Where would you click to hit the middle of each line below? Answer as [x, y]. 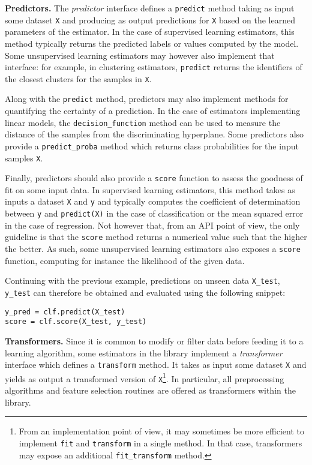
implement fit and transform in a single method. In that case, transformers [160, 442]
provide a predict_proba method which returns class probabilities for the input [152, 145]
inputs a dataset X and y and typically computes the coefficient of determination [153, 201]
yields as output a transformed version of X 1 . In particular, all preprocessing [145, 377]
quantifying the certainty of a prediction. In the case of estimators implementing [153, 111]
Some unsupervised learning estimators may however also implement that [140, 55]
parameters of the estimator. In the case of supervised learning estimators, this [150, 31]
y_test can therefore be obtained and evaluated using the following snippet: [145, 292]
